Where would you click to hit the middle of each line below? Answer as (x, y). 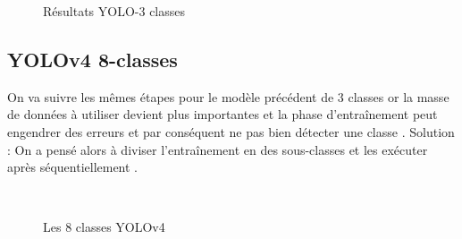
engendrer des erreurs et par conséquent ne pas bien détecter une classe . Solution (231, 131)
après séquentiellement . (73, 167)
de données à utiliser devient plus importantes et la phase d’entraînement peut (223, 114)
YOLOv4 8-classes (92, 59)
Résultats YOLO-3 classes (114, 11)
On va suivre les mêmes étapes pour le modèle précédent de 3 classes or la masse (228, 96)
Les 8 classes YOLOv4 (104, 227)
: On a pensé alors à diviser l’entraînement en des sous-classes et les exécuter (218, 149)
